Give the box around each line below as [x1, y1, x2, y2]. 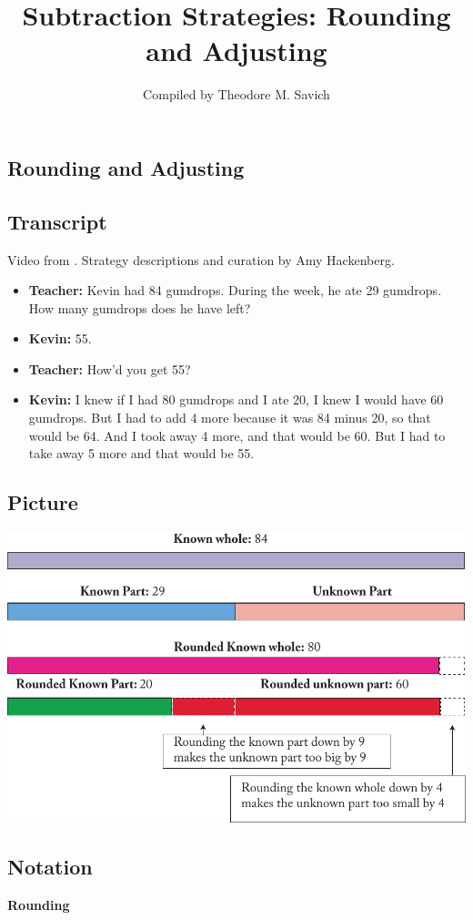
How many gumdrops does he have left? [28, 298, 251, 317]
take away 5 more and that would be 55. [28, 444, 255, 463]
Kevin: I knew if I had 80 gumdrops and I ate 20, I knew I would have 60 [28, 390, 444, 409]
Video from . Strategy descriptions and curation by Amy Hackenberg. [7, 250, 395, 269]
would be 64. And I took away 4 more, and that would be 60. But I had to [28, 425, 446, 445]
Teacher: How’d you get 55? [28, 359, 191, 378]
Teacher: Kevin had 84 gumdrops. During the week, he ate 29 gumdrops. [28, 281, 442, 300]
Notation [7, 853, 93, 881]
